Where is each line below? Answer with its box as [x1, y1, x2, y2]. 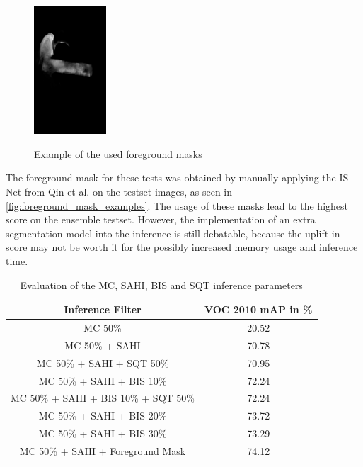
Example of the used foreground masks [34, 146, 202, 161]
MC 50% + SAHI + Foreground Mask [19, 443, 186, 458]
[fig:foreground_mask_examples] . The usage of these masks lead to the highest [6, 198, 348, 213]
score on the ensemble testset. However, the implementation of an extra [6, 212, 316, 227]
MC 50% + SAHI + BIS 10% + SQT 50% [11, 390, 195, 405]
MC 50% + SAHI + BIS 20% [38, 408, 167, 423]
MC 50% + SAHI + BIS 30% [38, 426, 167, 441]
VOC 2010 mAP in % [204, 302, 313, 317]
